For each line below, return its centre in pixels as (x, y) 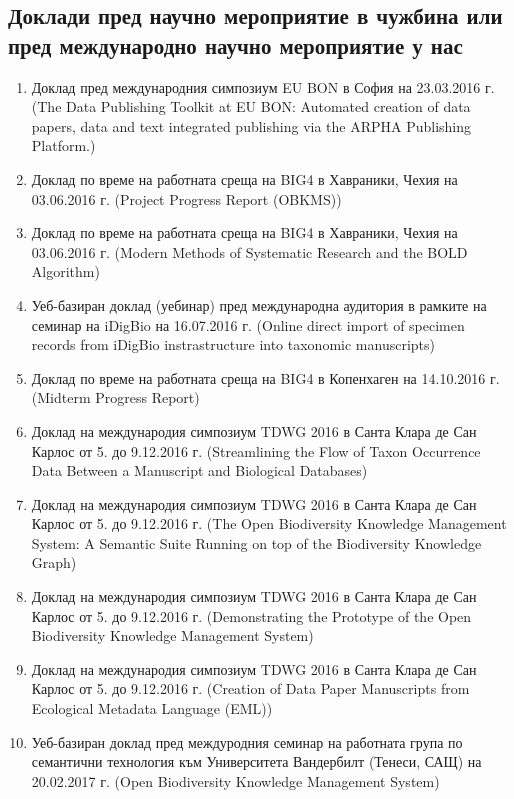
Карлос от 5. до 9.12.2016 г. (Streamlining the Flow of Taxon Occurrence (256, 450)
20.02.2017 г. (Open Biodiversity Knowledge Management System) (235, 780)
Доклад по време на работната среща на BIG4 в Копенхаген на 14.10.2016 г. (265, 377)
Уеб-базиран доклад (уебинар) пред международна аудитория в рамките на (259, 304)
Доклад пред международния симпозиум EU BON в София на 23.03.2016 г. (263, 86)
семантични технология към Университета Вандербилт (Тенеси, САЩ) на (256, 761)
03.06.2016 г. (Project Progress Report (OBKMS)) (186, 198)
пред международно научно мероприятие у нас (235, 44)
